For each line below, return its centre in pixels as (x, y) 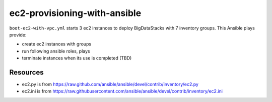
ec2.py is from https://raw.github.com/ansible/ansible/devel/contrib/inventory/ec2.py (110, 84)
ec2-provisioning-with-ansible (75, 13)
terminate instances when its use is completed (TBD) (77, 58)
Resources (26, 72)
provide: (18, 34)
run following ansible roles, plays (56, 51)
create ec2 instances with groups (57, 44)
